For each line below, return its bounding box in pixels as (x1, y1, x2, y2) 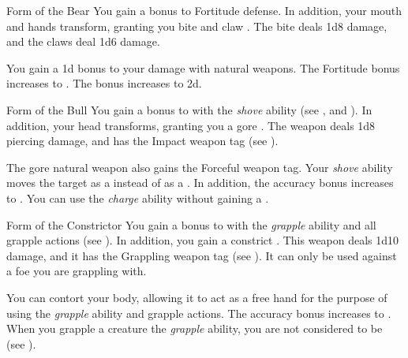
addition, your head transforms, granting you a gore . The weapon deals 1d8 (6, 117, 376, 133)
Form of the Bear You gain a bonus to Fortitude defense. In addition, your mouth (6, 2, 402, 18)
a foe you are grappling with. (6, 263, 147, 279)
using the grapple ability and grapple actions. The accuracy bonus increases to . (6, 304, 391, 321)
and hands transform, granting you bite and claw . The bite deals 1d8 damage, (6, 17, 387, 34)
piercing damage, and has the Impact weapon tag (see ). (6, 132, 279, 149)
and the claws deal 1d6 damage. (6, 33, 160, 50)
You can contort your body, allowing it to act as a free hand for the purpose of (6, 289, 387, 305)
